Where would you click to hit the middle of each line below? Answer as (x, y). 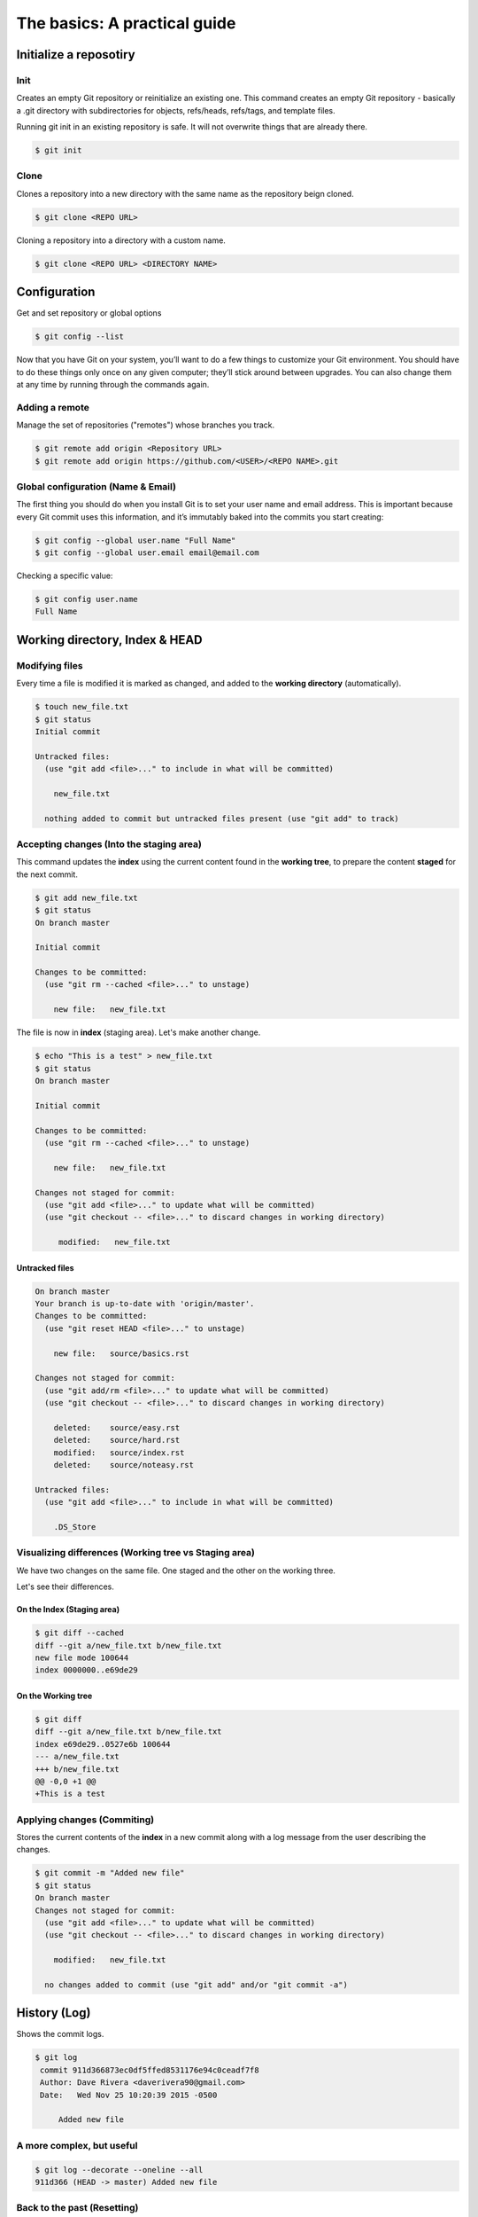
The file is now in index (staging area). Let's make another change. (139, 1032)
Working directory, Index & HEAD (109, 640)
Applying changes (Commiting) (85, 1820)
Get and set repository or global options (89, 313)
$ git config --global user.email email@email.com (147, 553)
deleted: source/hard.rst (117, 1440)
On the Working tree (54, 1696)
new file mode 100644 (82, 1657)
